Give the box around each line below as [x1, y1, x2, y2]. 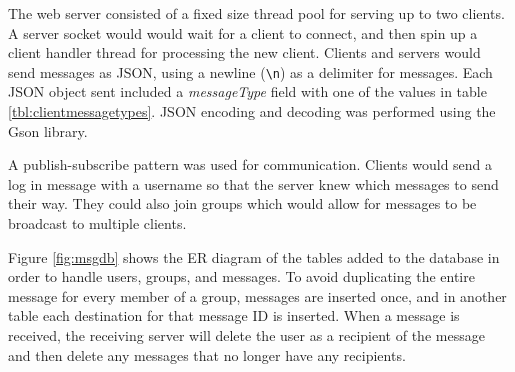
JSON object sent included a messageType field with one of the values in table [8, 81, 487, 102]
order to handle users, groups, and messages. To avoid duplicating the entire [8, 266, 475, 287]
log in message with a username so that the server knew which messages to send [8, 173, 499, 194]
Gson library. [8, 120, 88, 141]
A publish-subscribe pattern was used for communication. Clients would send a [8, 154, 493, 175]
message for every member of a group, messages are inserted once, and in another [8, 285, 507, 306]
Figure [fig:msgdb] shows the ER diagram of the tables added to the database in [8, 246, 500, 267]
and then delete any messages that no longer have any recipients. [8, 344, 406, 365]
